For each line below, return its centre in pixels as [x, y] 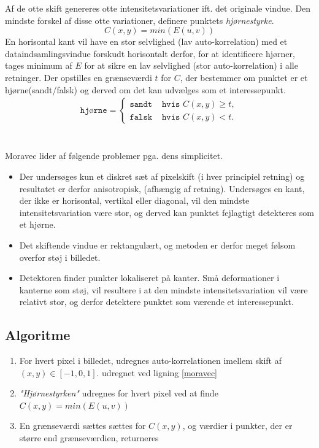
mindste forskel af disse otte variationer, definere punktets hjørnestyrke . [140, 20]
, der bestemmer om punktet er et [244, 77]
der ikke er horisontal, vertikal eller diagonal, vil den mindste [134, 200]
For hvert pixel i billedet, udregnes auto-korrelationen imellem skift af [150, 361]
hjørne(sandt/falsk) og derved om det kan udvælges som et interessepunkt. [145, 89]
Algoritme [38, 335]
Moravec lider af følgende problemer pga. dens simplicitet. [114, 156]
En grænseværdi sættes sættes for [83, 426]
